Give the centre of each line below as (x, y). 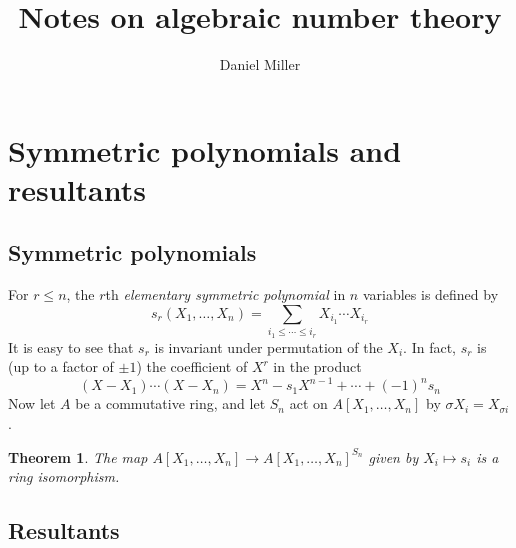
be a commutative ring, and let (170, 403)
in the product (317, 366)
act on (308, 403)
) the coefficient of (192, 366)
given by (393, 456)
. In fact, (429, 346)
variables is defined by (430, 294)
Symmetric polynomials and (205, 149)
